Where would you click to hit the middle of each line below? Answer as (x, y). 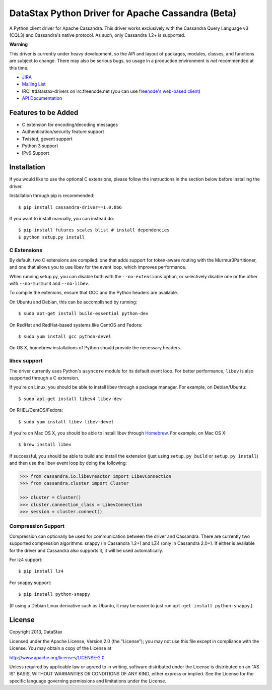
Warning (18, 44)
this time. (19, 68)
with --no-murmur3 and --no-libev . (49, 284)
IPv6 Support (36, 153)
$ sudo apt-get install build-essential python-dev (83, 313)
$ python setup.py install (52, 237)
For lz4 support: (26, 559)
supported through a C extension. (44, 378)
